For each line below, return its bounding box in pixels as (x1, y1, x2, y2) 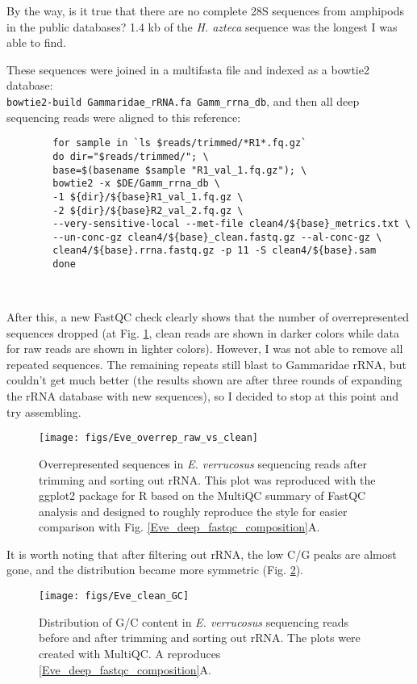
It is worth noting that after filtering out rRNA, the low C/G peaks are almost (6, 545, 397, 562)
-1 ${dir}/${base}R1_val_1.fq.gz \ (52, 191, 244, 203)
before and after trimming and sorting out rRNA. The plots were (39, 629, 361, 646)
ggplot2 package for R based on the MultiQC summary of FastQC (39, 487, 366, 504)
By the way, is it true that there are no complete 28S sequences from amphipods (6, 2, 404, 19)
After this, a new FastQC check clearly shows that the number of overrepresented (6, 308, 409, 325)
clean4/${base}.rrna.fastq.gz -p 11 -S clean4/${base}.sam (52, 245, 377, 257)
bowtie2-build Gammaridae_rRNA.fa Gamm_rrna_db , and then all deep (6, 92, 360, 109)
